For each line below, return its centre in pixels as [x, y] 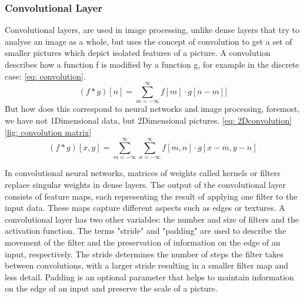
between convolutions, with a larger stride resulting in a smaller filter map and [146, 265]
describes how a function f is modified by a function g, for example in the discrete [152, 64]
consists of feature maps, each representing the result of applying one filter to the [151, 196]
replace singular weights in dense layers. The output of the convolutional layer [146, 184]
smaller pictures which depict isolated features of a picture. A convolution [138, 53]
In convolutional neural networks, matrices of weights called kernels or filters [143, 173]
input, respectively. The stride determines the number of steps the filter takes [144, 254]
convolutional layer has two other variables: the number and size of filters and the [152, 219]
